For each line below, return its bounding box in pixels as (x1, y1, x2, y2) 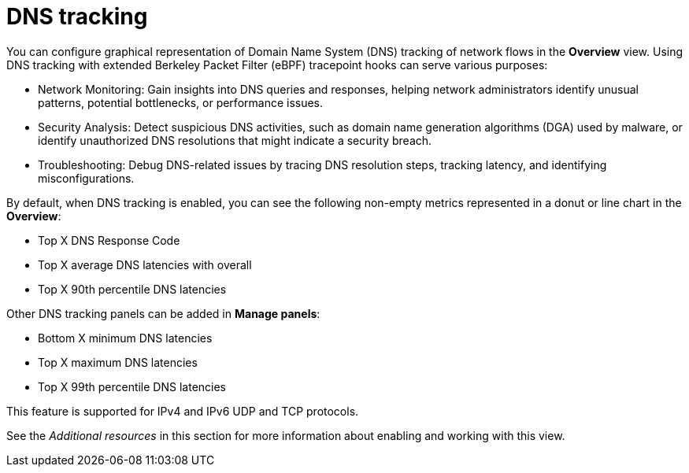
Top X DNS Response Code (38, 233, 180, 247)
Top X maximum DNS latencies (38, 355, 198, 369)
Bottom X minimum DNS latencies (38, 331, 213, 345)
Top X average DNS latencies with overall (38, 257, 252, 272)
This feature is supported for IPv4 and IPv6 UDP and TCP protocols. (6, 404, 359, 418)
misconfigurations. (38, 171, 135, 185)
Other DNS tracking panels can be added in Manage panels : (6, 306, 320, 320)
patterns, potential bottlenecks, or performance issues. (38, 95, 324, 109)
